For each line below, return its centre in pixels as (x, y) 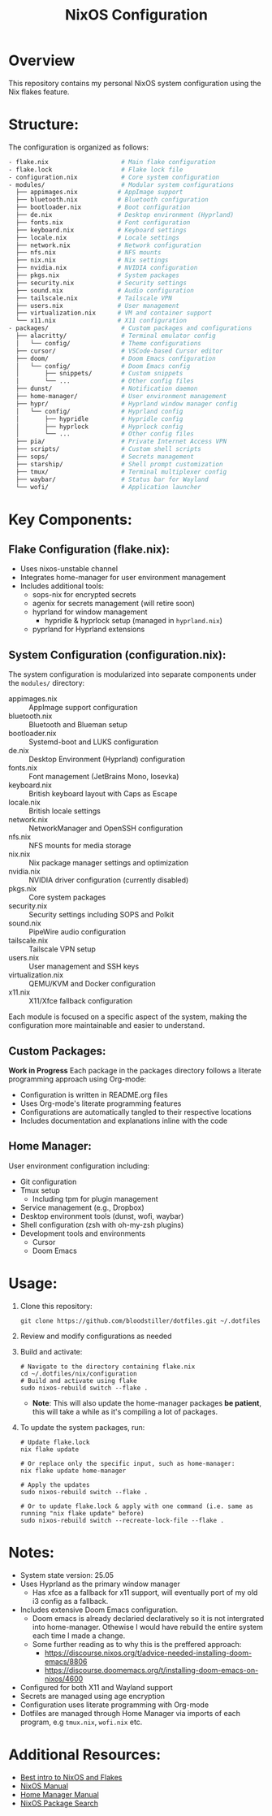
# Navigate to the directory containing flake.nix (108, 1367)
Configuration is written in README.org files (94, 1095)
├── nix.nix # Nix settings (92, 260)
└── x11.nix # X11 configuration (101, 321)
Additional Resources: (84, 1755)
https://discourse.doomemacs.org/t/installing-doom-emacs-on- (151, 1670)
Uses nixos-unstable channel (69, 569)
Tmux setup (40, 1190)
